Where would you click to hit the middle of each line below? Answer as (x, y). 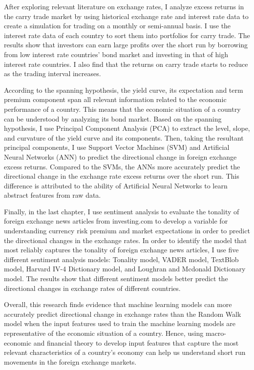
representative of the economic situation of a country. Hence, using (104, 333)
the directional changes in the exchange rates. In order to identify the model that (126, 240)
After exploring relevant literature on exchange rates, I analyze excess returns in (124, 6)
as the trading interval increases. (53, 73)
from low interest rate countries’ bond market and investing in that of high (116, 54)
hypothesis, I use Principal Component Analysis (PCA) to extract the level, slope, (127, 128)
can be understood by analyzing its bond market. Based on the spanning (113, 118)
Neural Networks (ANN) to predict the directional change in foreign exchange (120, 156)
